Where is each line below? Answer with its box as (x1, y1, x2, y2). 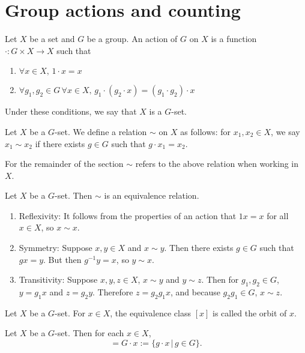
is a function (211, 32, 257, 45)
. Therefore (92, 286, 133, 298)
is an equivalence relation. (104, 189, 199, 202)
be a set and (29, 32, 75, 45)
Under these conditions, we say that (5, 105, 137, 118)
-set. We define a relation (55, 125, 147, 137)
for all (267, 209, 289, 222)
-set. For (55, 306, 85, 319)
